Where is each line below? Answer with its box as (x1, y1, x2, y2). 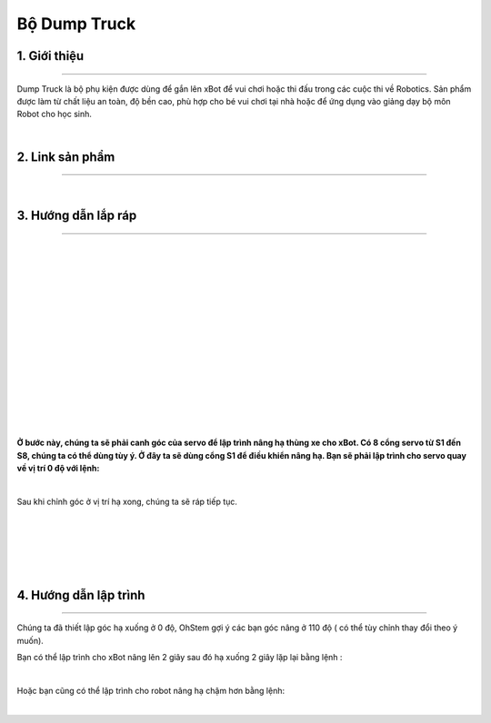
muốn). (16, 635, 45, 646)
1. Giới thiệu (16, 48, 85, 64)
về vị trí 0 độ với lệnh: (16, 463, 100, 474)
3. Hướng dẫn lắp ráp (16, 207, 137, 223)
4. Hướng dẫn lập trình (16, 587, 145, 603)
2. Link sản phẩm (16, 149, 115, 164)
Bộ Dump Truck (16, 14, 136, 34)
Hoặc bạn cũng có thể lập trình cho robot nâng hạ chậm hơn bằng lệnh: (16, 685, 286, 696)
